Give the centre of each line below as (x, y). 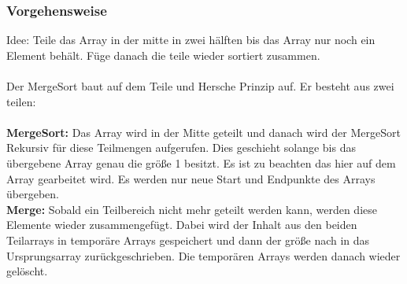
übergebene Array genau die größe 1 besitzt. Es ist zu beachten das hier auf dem (201, 162)
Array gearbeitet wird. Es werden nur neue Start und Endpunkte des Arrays (191, 178)
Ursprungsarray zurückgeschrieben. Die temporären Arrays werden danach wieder (203, 255)
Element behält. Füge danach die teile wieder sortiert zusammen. (163, 55)
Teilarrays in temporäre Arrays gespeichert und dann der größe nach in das (188, 240)
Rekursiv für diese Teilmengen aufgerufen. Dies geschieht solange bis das (181, 148)
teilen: (21, 101)
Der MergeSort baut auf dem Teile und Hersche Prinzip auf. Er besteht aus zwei (200, 86)
